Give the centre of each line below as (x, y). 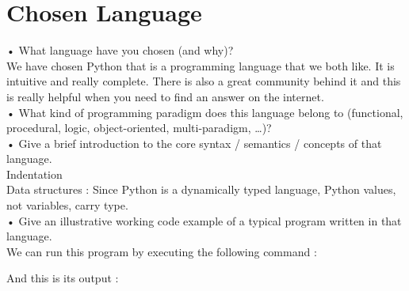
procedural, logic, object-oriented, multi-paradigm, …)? (139, 128)
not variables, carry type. (67, 205)
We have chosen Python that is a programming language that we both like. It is (201, 65)
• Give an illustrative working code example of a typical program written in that (204, 220)
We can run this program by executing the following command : (162, 251)
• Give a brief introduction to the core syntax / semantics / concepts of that (194, 143)
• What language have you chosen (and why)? (120, 50)
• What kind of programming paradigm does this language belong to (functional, (205, 112)
